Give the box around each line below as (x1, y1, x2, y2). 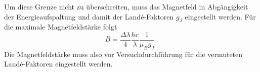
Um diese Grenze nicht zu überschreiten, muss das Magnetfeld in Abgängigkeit (4, 1, 248, 11)
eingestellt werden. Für (185, 11, 256, 21)
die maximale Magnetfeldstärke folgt (4, 21, 117, 32)
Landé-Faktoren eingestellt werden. (4, 58, 113, 69)
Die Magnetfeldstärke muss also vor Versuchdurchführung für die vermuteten (4, 48, 243, 59)
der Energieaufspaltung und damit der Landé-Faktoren (4, 11, 174, 21)
